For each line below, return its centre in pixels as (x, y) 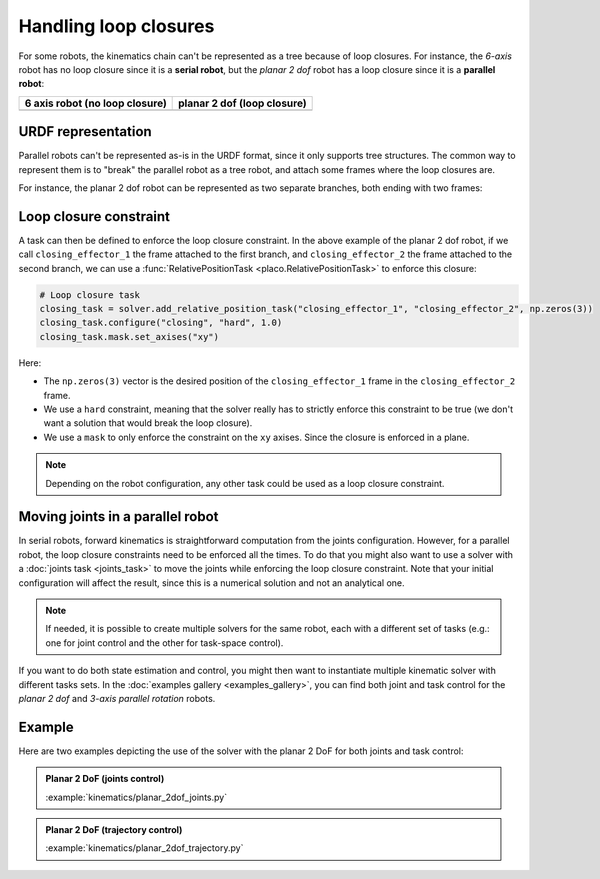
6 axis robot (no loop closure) (95, 103)
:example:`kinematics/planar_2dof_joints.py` (136, 797)
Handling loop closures (116, 26)
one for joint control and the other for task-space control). (164, 642)
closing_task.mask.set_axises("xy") (129, 336)
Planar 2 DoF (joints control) (105, 779)
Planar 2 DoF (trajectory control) (114, 830)
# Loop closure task (89, 294)
